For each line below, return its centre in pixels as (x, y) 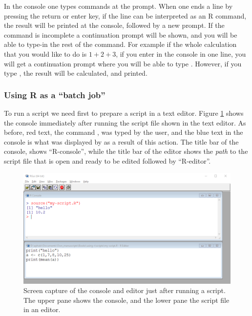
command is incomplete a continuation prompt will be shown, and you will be (121, 34)
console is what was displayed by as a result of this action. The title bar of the (121, 141)
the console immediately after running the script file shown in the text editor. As (125, 122)
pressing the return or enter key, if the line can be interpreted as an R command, (125, 15)
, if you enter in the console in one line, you (181, 53)
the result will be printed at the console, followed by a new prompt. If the (114, 25)
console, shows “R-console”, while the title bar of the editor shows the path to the (126, 151)
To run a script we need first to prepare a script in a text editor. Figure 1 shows (124, 113)
